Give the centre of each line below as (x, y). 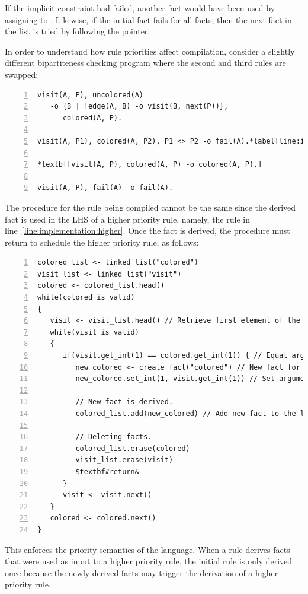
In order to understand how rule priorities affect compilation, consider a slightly (150, 51)
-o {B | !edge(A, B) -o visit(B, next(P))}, (139, 107)
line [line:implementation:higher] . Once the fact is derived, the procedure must (147, 231)
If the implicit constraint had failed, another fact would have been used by (140, 8)
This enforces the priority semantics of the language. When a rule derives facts (147, 549)
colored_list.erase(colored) (133, 448)
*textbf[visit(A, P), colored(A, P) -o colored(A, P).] (150, 165)
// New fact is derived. (124, 402)
